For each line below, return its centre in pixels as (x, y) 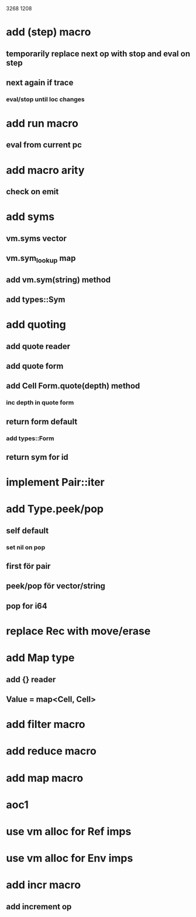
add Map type (40, 658)
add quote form (35, 366)
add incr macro (43, 885)
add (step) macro (49, 32)
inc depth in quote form (40, 403)
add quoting (36, 325)
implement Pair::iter (55, 482)
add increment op (39, 906)
